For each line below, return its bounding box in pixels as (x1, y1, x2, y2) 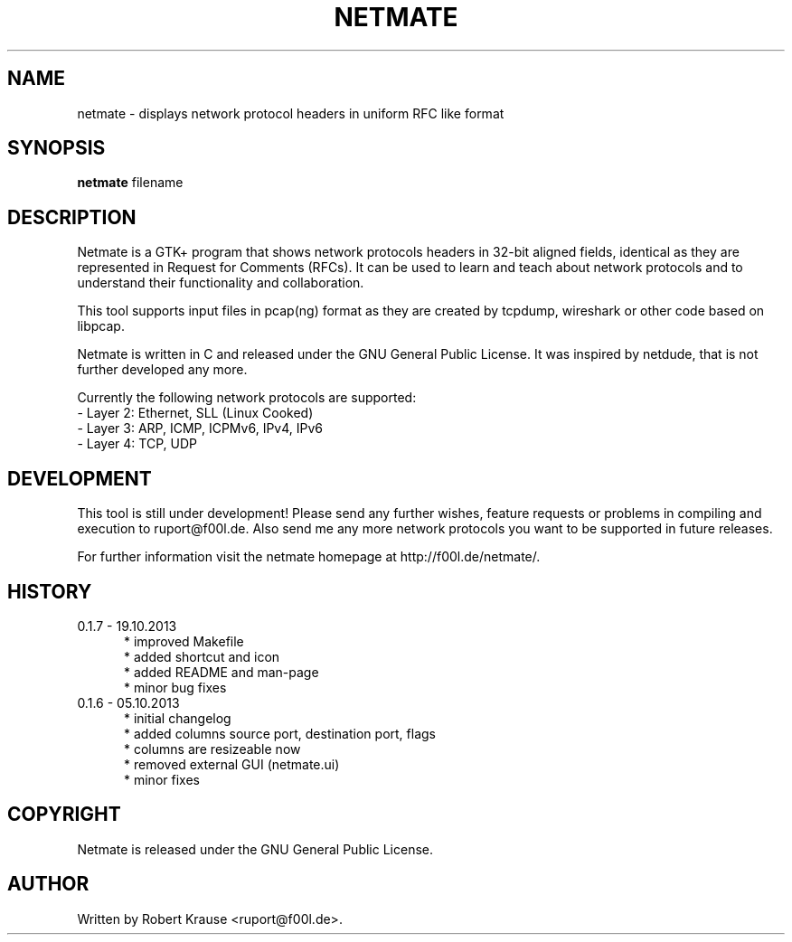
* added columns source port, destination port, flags (124, 725, 436, 741)
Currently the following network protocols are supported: (77, 390, 417, 406)
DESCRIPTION (7, 205, 137, 229)
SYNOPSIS (7, 137, 106, 160)
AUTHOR (7, 872, 90, 896)
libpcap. (77, 318, 125, 334)
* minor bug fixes (124, 679, 227, 695)
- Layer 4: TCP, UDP (77, 436, 197, 452)
